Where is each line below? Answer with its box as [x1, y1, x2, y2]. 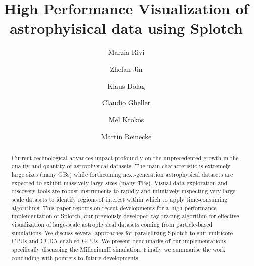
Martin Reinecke [101, 131, 152, 142]
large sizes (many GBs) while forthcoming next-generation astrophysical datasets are [11, 170, 233, 178]
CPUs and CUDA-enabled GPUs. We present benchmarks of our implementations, [11, 237, 228, 245]
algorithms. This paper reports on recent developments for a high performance [11, 203, 217, 212]
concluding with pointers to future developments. [11, 253, 140, 262]
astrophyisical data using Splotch [10, 18, 243, 38]
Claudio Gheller [102, 97, 151, 108]
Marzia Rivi [108, 47, 145, 57]
